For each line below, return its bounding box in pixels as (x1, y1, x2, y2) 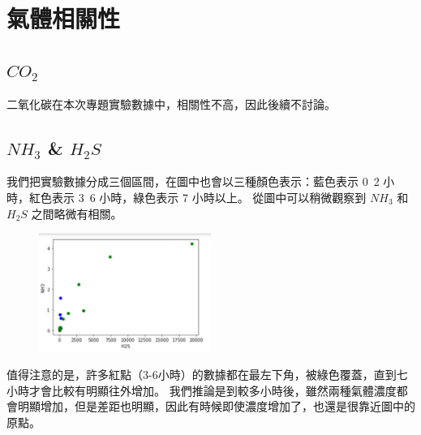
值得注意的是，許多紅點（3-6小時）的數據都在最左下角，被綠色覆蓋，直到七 (6, 366, 408, 383)
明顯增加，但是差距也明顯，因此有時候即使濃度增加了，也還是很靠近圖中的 (17, 398, 415, 415)
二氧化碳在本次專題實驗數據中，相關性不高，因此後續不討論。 (6, 95, 336, 112)
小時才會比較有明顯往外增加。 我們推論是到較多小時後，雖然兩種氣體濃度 (6, 381, 397, 398)
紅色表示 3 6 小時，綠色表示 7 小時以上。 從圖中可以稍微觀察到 (28, 188, 367, 205)
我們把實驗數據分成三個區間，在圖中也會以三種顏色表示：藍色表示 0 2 (6, 173, 380, 190)
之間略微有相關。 (31, 205, 122, 222)
